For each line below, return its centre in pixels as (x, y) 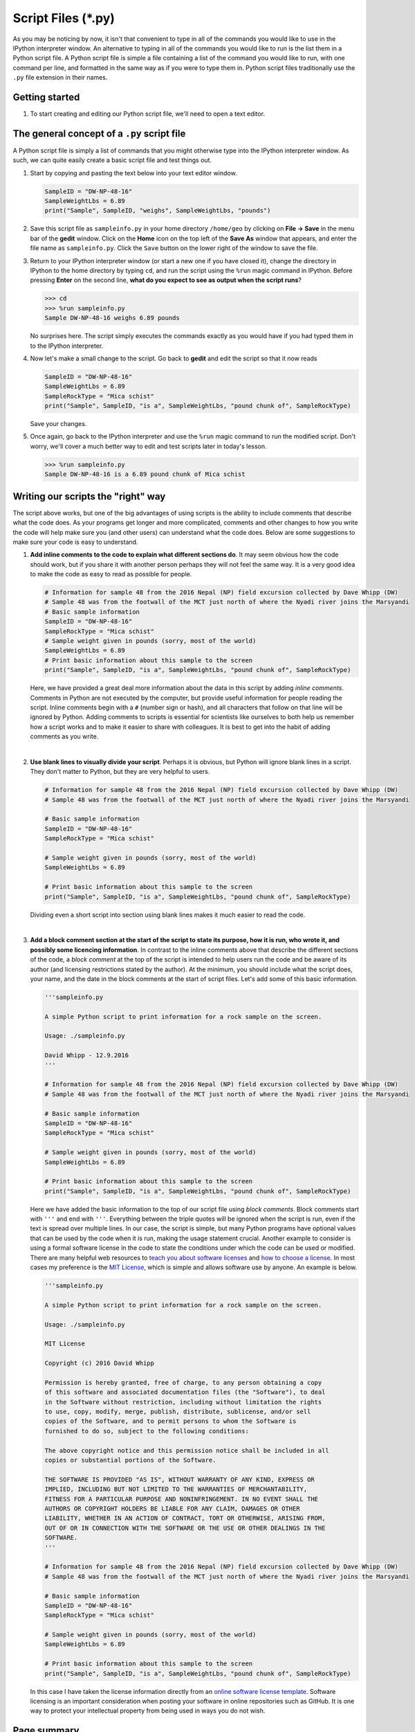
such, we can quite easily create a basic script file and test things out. (112, 160)
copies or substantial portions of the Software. (130, 1460)
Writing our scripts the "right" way (89, 496)
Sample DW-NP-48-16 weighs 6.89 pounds (112, 318)
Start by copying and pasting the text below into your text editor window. (134, 173)
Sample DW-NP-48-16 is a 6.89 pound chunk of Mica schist (145, 474)
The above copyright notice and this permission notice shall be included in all (187, 1450)
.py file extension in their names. (60, 78)
